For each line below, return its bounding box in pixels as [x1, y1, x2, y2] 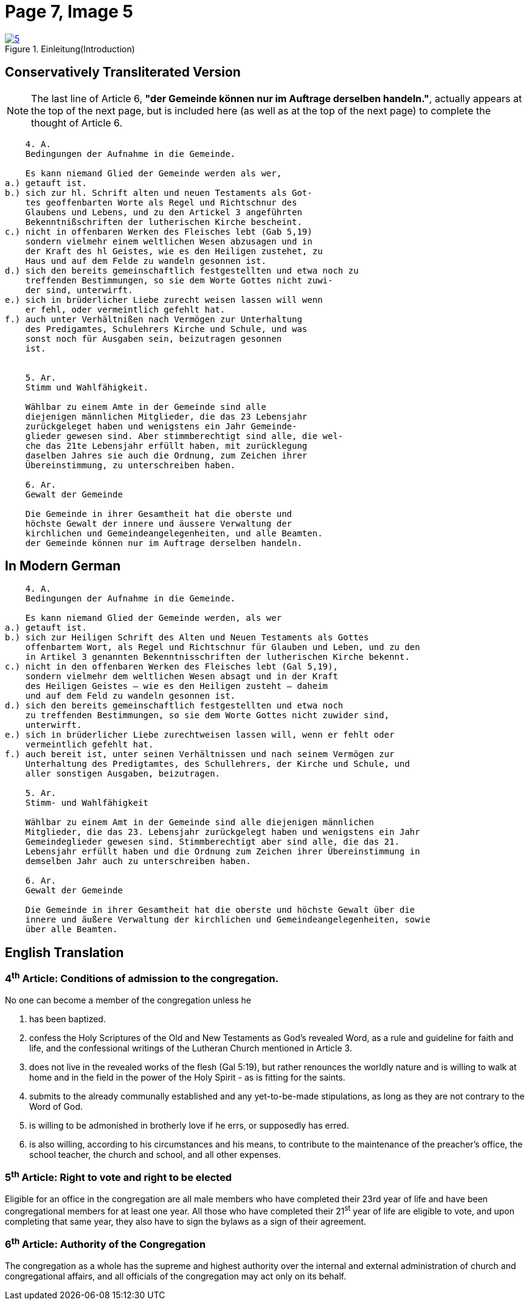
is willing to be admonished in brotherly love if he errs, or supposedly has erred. [29, 1120, 349, 1131]
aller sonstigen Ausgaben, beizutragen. [25, 769, 221, 779]
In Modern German [5, 558, 121, 574]
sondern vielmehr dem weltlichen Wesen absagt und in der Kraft [25, 671, 338, 682]
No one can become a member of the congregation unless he [5, 995, 251, 1006]
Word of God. [29, 1101, 83, 1112]
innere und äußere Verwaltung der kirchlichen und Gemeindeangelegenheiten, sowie [25, 915, 430, 925]
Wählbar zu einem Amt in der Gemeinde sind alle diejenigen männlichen [25, 817, 374, 828]
